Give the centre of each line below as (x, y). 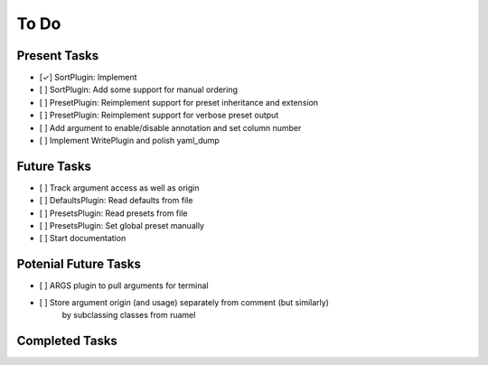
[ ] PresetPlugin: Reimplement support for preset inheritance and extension (179, 102)
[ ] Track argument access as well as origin (119, 187)
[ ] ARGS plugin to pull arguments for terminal (124, 285)
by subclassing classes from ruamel (129, 315)
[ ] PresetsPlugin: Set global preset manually (122, 226)
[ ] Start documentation (83, 239)
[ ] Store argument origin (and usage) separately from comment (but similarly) (184, 302)
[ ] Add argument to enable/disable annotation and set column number (170, 127)
